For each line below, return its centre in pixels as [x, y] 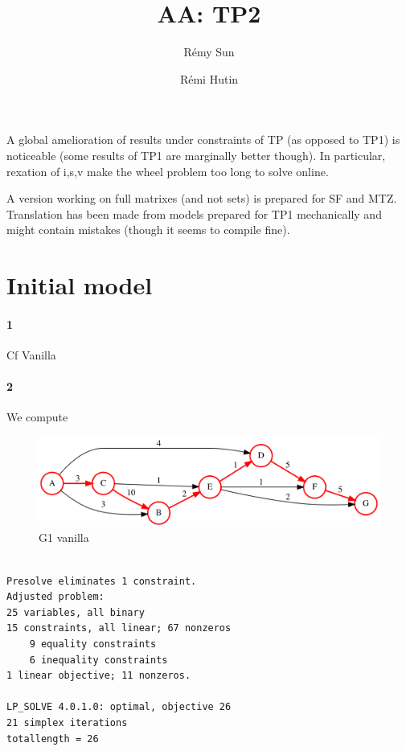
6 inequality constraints [98, 660]
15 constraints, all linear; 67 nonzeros [119, 628]
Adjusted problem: [55, 597]
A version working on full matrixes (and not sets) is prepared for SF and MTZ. [202, 198]
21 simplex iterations [67, 722]
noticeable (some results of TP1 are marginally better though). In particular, [196, 155]
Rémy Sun [209, 52]
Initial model [80, 285]
